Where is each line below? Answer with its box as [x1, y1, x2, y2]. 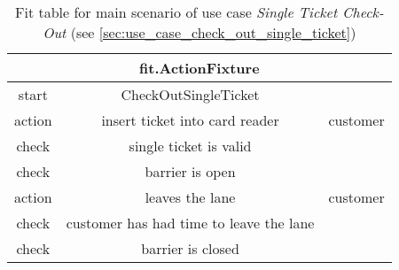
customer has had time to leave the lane [66, 212, 315, 233]
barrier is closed [141, 238, 239, 258]
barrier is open [145, 161, 236, 181]
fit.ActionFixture [139, 58, 260, 78]
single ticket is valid [129, 135, 252, 156]
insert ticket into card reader [101, 110, 279, 130]
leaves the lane [145, 187, 236, 207]
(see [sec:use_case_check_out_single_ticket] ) [70, 22, 356, 42]
